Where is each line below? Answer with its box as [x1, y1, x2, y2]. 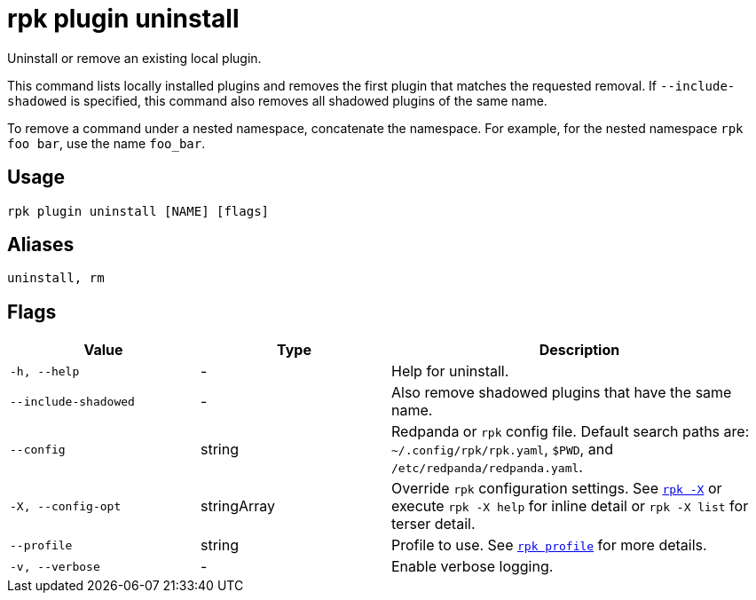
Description [539, 341, 620, 359]
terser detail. [391, 515, 476, 533]
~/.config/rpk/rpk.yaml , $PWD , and [391, 440, 613, 459]
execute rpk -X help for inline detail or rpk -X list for [391, 497, 749, 516]
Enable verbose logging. [391, 557, 554, 576]
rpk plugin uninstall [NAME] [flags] [7, 203, 270, 218]
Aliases [7, 233, 75, 257]
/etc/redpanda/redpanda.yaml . [391, 458, 583, 477]
